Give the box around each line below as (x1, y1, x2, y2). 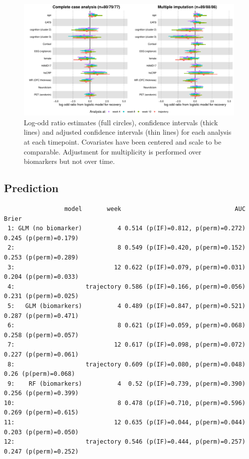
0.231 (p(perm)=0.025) (4, 293, 79, 300)
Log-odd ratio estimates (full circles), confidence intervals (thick (24, 117, 218, 127)
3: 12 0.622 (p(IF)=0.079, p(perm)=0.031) (7, 263, 246, 271)
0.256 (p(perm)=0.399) (4, 390, 79, 397)
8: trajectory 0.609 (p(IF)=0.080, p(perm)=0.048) (7, 360, 246, 368)
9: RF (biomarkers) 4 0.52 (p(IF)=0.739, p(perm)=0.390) (7, 380, 246, 387)
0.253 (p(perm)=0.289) (4, 254, 79, 261)
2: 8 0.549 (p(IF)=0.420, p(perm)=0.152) (7, 244, 246, 252)
